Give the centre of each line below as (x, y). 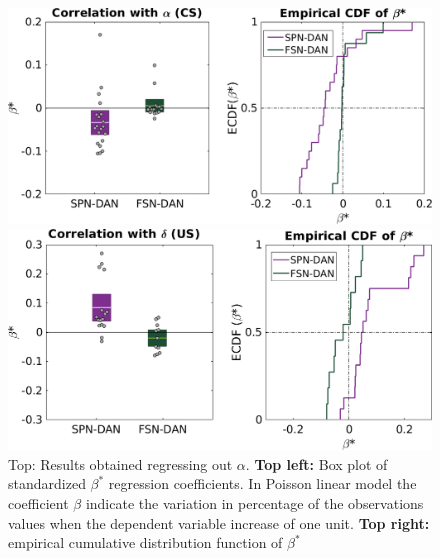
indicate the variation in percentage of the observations (254, 503)
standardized (47, 483)
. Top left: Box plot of (316, 463)
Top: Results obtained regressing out (120, 463)
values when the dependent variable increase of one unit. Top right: (219, 522)
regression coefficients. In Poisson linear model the (262, 483)
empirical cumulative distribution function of (145, 542)
